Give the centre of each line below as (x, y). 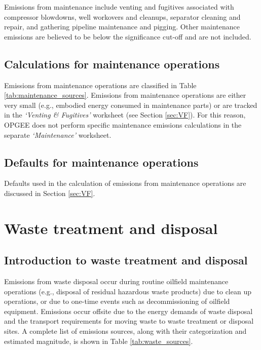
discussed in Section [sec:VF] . (50, 193)
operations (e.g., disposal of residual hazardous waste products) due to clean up (128, 291)
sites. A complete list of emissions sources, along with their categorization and (125, 331)
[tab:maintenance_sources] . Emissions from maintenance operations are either (125, 95)
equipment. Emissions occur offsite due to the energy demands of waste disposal (128, 311)
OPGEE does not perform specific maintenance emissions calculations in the (123, 124)
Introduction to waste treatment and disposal (126, 260)
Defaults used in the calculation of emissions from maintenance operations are (125, 183)
